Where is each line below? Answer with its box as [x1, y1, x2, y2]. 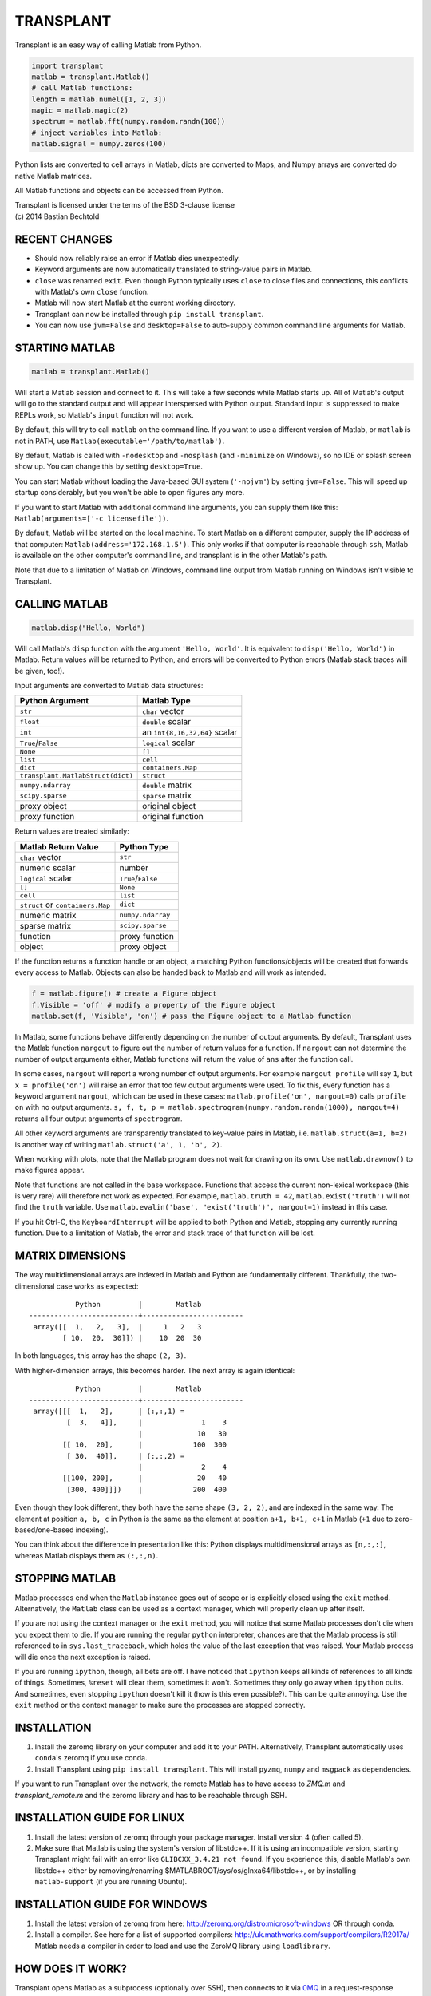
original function [142, 811, 204, 822]
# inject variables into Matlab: [31, 128, 163, 137]
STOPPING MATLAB [14, 1571, 116, 1585]
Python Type [119, 841, 169, 852]
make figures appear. [14, 1166, 85, 1175]
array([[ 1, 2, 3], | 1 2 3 [33, 1322, 202, 1331]
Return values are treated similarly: [14, 826, 129, 836]
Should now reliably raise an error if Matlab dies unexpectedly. [34, 253, 241, 263]
